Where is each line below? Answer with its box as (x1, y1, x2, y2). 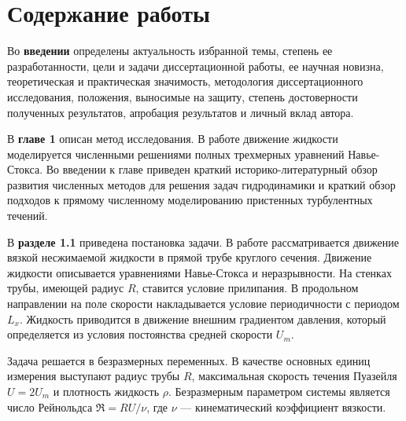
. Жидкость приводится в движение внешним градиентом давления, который (19, 310, 386, 327)
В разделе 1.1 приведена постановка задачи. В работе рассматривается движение (7, 233, 399, 250)
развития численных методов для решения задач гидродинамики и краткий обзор (7, 176, 396, 192)
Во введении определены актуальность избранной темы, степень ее (7, 42, 333, 59)
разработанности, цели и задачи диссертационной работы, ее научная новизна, (7, 57, 384, 74)
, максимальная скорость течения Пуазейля (191, 368, 397, 384)
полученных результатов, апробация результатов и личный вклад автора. (7, 104, 354, 120)
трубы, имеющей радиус (7, 280, 124, 296)
